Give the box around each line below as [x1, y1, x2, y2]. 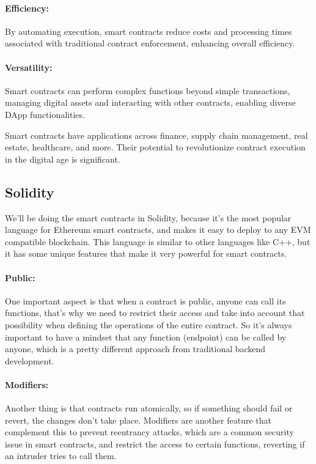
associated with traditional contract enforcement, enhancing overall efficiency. [5, 37, 295, 50]
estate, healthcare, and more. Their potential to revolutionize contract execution [5, 141, 306, 153]
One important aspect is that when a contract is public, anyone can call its [5, 294, 286, 307]
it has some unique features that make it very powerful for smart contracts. [5, 247, 287, 260]
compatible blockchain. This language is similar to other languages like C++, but [5, 235, 310, 248]
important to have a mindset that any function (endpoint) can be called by [5, 330, 287, 343]
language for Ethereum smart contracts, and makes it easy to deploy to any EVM [5, 223, 311, 236]
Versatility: [5, 61, 53, 73]
